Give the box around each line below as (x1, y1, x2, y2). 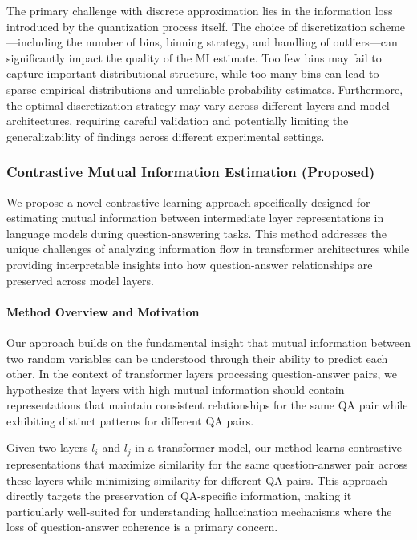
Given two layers (6, 439, 88, 456)
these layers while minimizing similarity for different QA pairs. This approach (6, 471, 388, 488)
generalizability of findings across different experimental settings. (6, 127, 325, 144)
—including (6, 34, 63, 50)
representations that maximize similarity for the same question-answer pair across (6, 455, 408, 472)
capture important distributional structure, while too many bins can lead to (6, 65, 379, 82)
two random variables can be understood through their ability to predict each (6, 349, 388, 366)
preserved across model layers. (6, 272, 154, 288)
